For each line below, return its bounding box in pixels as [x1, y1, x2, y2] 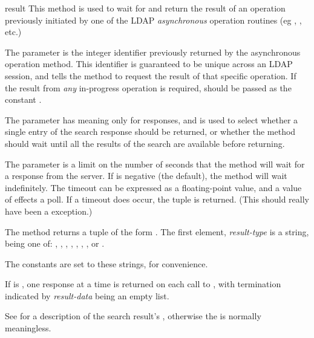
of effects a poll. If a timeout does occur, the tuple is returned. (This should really [5, 193, 309, 206]
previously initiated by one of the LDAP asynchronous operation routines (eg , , [5, 13, 302, 26]
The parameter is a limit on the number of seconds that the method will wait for [5, 157, 305, 170]
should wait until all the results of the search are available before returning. [5, 137, 285, 149]
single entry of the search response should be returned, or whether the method [5, 125, 296, 138]
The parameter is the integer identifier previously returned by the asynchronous [5, 45, 301, 58]
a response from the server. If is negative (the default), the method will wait [5, 169, 287, 182]
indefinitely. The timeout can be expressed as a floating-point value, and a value [5, 181, 302, 193]
